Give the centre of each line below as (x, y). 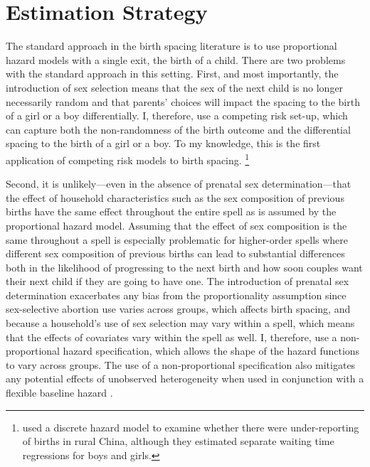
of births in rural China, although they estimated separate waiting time (178, 441)
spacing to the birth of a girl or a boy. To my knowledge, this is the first (163, 143)
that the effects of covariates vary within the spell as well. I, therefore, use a (171, 337)
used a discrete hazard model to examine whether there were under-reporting (191, 427)
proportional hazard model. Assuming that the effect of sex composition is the (176, 225)
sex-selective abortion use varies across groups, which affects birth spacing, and (178, 309)
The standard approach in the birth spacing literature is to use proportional (171, 46)
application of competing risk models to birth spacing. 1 (128, 159)
